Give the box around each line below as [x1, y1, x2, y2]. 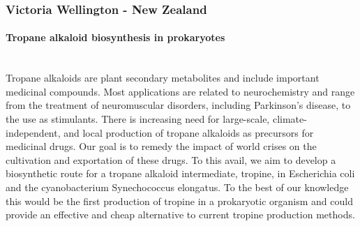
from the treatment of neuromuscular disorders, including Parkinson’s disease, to [6, 98, 351, 112]
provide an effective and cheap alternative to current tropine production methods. [6, 207, 355, 222]
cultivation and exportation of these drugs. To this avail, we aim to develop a [6, 152, 336, 167]
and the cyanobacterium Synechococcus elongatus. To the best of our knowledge [6, 179, 349, 194]
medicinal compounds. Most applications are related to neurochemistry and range [6, 84, 355, 98]
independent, [6, 125, 61, 140]
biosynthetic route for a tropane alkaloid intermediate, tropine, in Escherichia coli [6, 166, 355, 181]
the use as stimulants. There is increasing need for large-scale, [6, 112, 270, 126]
